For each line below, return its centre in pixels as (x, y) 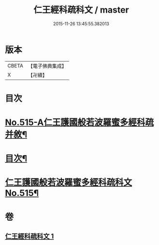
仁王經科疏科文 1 (29, 237)
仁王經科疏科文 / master (81, 10)
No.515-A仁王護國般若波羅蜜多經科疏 (79, 122)
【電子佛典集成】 (47, 66)
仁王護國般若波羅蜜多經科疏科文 (69, 183)
